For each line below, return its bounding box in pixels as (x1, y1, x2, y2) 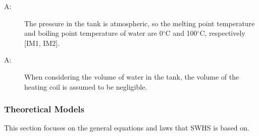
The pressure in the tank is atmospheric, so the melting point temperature (24, 18, 255, 28)
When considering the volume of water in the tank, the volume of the (24, 71, 239, 82)
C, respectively (199, 28, 245, 38)
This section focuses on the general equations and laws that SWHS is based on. (4, 122, 249, 133)
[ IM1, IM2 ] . (24, 37, 60, 48)
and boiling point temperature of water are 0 (24, 28, 163, 38)
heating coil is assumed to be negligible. (24, 81, 147, 92)
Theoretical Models (4, 103, 84, 115)
